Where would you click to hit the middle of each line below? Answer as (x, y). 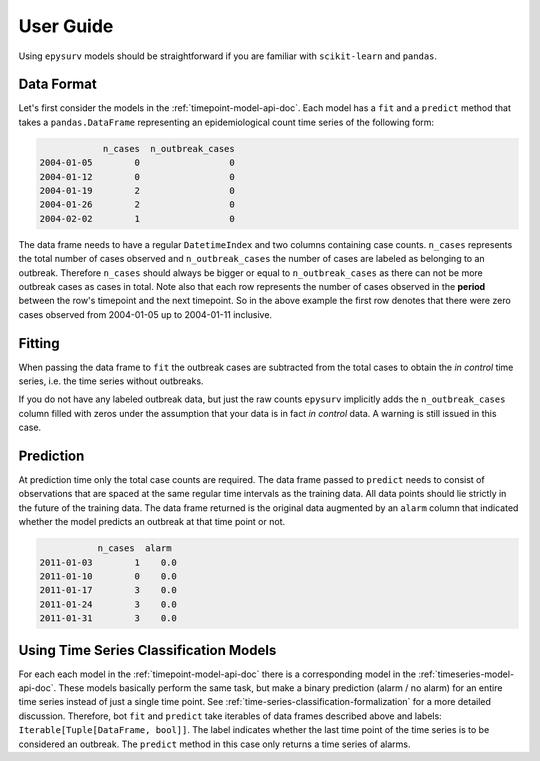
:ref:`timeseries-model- (466, 674)
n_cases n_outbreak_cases (168, 148)
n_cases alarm (134, 548)
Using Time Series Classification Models (147, 650)
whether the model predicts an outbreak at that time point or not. (152, 522)
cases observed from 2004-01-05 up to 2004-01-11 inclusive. (145, 314)
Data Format (57, 84)
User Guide (66, 26)
